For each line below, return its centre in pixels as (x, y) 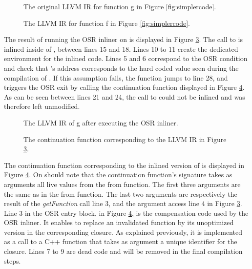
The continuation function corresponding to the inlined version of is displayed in (124, 165)
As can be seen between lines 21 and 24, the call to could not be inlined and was (125, 96)
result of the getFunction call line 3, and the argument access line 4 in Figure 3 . (123, 203)
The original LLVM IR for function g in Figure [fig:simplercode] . (120, 6)
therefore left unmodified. (42, 106)
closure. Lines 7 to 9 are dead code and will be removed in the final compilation (123, 251)
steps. (12, 260)
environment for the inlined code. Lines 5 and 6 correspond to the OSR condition (126, 58)
